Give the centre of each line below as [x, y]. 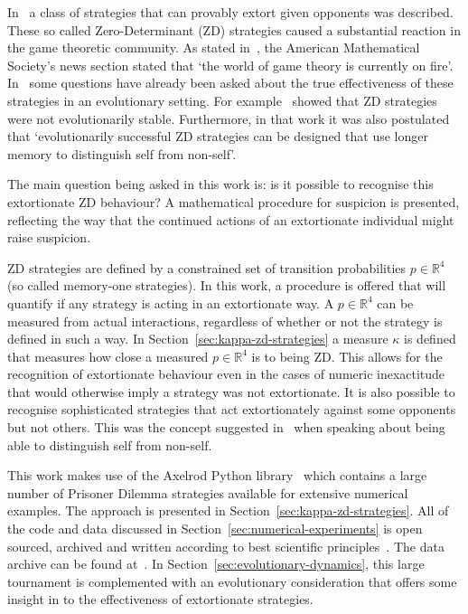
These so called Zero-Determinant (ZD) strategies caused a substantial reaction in [234, 29]
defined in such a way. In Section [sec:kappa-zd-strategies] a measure [198, 339]
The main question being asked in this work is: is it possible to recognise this [220, 184]
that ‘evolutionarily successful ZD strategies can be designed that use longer [218, 136]
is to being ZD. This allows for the [347, 356]
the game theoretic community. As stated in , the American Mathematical [214, 47]
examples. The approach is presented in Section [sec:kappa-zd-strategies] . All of [228, 510]
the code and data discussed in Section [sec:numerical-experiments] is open [215, 529]
